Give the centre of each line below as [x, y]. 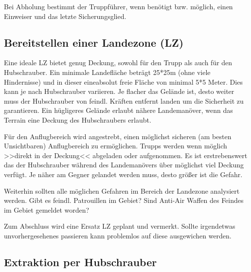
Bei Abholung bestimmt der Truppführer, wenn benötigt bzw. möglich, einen [118, 6]
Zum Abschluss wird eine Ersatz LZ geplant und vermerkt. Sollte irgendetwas [120, 226]
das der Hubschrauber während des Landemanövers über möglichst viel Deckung [124, 165]
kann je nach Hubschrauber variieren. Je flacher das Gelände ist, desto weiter [119, 91]
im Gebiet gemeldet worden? [47, 209]
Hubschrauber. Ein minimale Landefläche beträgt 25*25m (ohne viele [107, 72]
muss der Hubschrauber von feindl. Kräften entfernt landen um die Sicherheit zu [124, 100]
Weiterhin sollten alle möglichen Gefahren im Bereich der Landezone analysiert [122, 190]
